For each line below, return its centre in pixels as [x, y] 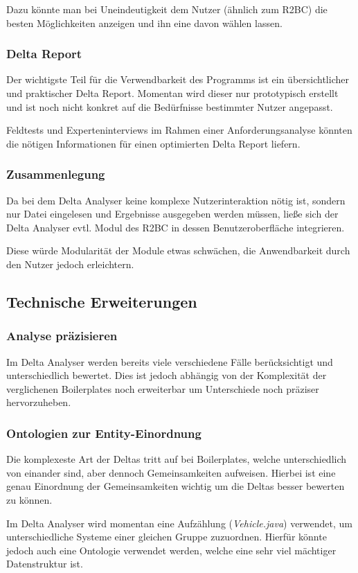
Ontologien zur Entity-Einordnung [104, 433]
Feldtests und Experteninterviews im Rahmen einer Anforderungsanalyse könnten [179, 130]
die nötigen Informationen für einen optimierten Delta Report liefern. [153, 143]
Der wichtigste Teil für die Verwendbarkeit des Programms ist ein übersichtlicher [178, 79]
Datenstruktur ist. [45, 564]
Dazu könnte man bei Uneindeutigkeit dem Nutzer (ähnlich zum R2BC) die [167, 9]
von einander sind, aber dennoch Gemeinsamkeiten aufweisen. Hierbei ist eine [171, 472]
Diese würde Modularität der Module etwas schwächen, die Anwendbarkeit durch [178, 250]
